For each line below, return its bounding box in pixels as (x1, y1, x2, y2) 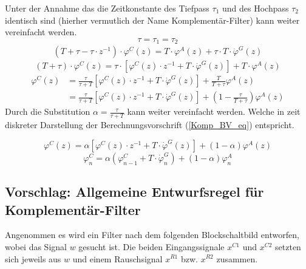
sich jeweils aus (5, 252, 61, 265)
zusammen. (216, 252, 258, 265)
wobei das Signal (5, 240, 67, 253)
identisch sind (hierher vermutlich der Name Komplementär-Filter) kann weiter (5, 13, 300, 26)
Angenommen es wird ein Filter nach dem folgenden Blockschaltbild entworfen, (5, 228, 299, 241)
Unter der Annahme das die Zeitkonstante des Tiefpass (5, 2, 209, 14)
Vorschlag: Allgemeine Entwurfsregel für (5, 182, 264, 201)
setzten (275, 240, 301, 253)
